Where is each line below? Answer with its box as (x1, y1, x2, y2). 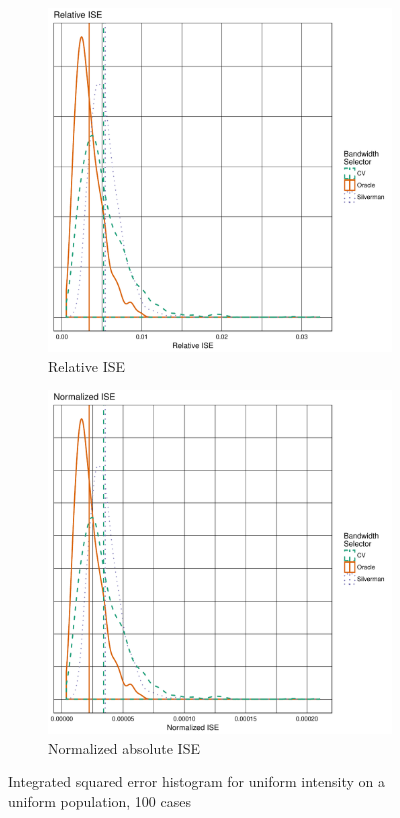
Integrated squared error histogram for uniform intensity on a (8, 771, 386, 792)
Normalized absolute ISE (48, 737, 200, 758)
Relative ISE (48, 355, 125, 376)
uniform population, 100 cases (8, 790, 191, 811)
